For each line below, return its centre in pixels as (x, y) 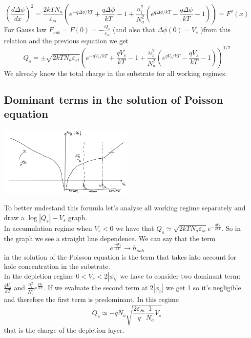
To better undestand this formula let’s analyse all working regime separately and (125, 208)
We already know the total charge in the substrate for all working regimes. (115, 73)
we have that (135, 228)
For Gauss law (25, 29)
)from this (215, 29)
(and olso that (134, 29)
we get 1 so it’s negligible (203, 287)
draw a (14, 217)
